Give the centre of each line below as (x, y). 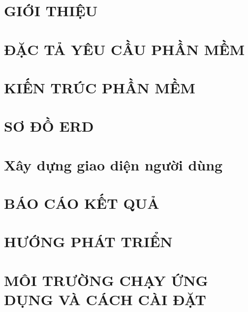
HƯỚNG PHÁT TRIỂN (88, 241)
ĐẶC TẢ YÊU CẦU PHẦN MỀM (124, 49)
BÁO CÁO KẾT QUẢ (82, 203)
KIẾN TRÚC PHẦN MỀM (100, 87)
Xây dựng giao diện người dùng (113, 164)
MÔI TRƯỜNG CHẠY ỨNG (106, 280)
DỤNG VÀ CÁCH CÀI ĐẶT (105, 299)
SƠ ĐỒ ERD (49, 126)
